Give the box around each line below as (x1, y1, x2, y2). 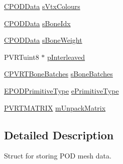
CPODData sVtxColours (4, 1, 80, 11)
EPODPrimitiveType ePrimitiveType (4, 85, 119, 96)
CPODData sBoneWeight (4, 35, 82, 45)
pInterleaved (47, 51, 85, 62)
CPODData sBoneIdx (4, 18, 71, 28)
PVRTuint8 (4, 51, 39, 62)
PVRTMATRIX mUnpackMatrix (4, 102, 106, 113)
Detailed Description (4, 127, 114, 142)
